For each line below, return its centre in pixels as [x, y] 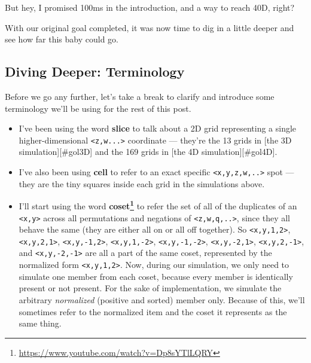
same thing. [40, 323]
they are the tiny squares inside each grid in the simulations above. [142, 183]
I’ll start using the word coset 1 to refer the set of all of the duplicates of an [158, 205]
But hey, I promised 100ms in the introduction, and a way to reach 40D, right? [150, 7]
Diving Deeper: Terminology [95, 71]
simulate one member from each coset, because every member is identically [156, 276]
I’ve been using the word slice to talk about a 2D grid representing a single [158, 128]
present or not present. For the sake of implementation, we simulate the [150, 288]
